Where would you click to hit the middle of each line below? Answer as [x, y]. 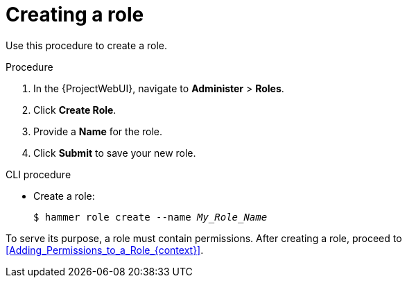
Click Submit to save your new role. [115, 153]
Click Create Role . [75, 110]
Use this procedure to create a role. [86, 45]
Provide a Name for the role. [98, 131]
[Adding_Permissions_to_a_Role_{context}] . [105, 250]
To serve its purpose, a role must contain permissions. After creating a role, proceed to [204, 238]
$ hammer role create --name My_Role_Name [150, 217]
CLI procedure [38, 174]
